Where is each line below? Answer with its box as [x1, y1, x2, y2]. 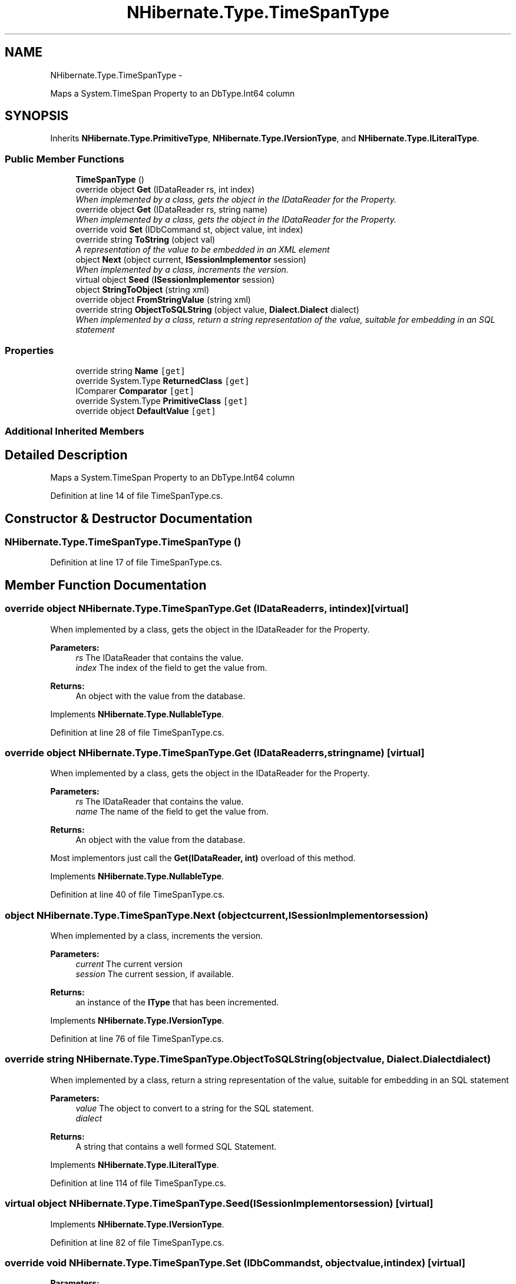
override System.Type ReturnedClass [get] [75, 375, 250, 386]
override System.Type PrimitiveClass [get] [75, 395, 249, 406]
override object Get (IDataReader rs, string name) [75, 204, 268, 215]
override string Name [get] [75, 365, 186, 376]
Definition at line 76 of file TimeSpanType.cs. [50, 1034, 224, 1044]
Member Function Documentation [5, 577, 207, 593]
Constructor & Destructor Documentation [5, 511, 253, 526]
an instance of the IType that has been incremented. [75, 997, 279, 1008]
